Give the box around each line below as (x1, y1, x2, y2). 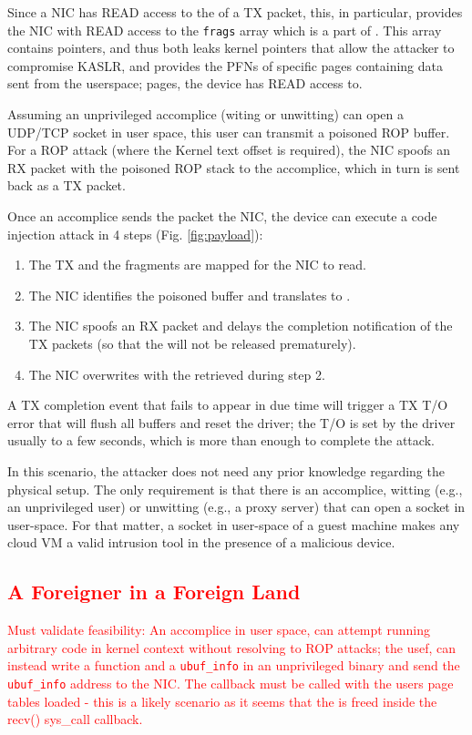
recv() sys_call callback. (7, 709, 143, 729)
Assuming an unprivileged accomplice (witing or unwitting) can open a (7, 105, 405, 124)
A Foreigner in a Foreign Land (7, 577, 301, 606)
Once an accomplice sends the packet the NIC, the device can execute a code (7, 207, 437, 225)
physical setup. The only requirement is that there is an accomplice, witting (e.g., (7, 479, 463, 498)
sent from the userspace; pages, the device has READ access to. (7, 74, 363, 93)
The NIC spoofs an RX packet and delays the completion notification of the (28, 316, 453, 335)
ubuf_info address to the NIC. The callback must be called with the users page (7, 673, 454, 692)
